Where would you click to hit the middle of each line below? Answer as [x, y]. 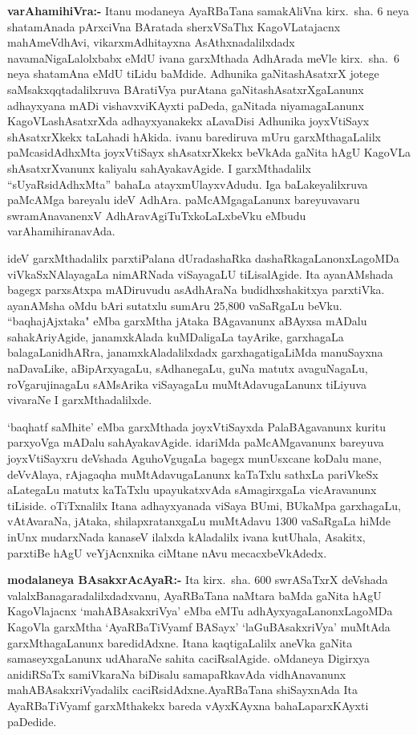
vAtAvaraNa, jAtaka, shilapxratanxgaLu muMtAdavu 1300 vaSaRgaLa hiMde [199, 521]
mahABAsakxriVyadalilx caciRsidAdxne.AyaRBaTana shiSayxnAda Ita [183, 690]
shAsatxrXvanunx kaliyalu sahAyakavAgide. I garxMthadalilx [159, 167]
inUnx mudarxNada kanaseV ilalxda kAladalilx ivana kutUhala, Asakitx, [186, 537]
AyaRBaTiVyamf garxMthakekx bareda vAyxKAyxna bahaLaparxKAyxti [188, 705]
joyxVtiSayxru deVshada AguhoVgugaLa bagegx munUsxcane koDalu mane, [194, 458]
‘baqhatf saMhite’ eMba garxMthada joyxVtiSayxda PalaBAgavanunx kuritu [196, 426]
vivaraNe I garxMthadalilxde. [80, 400]
